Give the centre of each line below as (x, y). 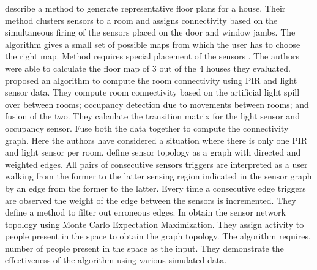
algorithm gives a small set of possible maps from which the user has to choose (153, 44)
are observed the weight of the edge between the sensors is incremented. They (151, 200)
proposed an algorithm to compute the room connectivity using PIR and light (151, 80)
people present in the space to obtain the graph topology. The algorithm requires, (158, 236)
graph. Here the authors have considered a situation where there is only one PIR (156, 140)
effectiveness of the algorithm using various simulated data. (116, 260)
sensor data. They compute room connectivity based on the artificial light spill (152, 92)
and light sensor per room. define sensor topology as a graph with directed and (153, 152)
